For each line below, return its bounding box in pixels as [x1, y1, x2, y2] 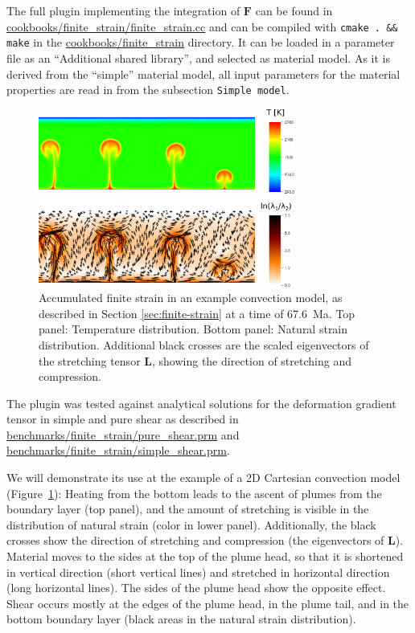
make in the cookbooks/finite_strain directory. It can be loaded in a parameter [6, 34, 395, 51]
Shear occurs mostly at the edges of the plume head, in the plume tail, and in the [6, 594, 409, 611]
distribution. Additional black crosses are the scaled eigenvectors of [39, 336, 369, 353]
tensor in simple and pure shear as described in [6, 410, 239, 427]
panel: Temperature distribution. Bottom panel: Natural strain [39, 321, 348, 337]
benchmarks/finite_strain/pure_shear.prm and [6, 426, 240, 443]
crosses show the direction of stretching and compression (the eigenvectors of [6, 532, 384, 549]
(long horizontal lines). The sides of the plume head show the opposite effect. [6, 579, 386, 596]
